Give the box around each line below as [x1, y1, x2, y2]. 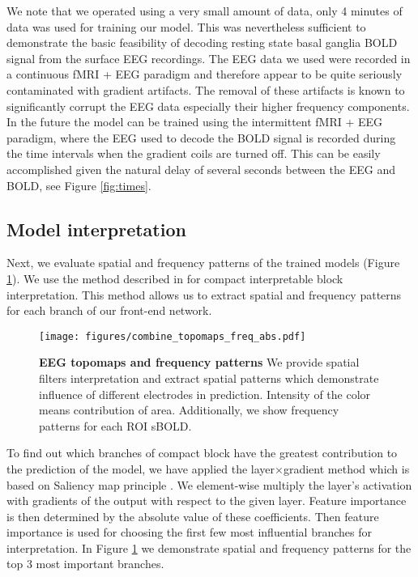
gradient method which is [283, 460, 410, 477]
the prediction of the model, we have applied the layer [6, 460, 275, 477]
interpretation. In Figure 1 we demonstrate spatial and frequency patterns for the [6, 539, 412, 556]
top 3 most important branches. [6, 555, 164, 572]
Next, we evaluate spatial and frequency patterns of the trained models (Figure [6, 254, 400, 271]
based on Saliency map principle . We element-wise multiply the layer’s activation [6, 476, 412, 493]
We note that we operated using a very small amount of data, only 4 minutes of [6, 2, 403, 19]
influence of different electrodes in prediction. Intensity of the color [39, 385, 371, 402]
